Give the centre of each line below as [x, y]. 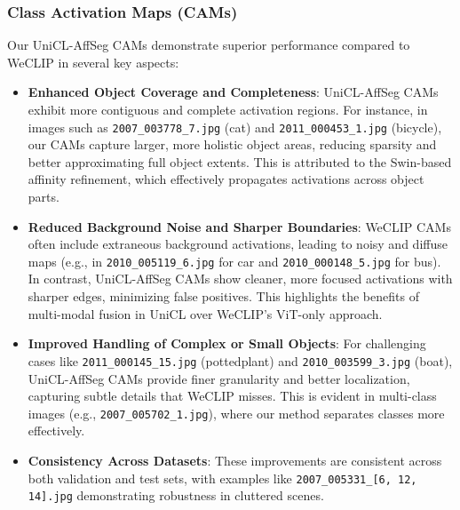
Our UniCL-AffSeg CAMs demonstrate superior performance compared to [209, 45]
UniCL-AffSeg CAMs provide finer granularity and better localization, [219, 378]
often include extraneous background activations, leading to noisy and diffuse [238, 244]
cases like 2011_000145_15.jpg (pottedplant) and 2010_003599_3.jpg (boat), [240, 360]
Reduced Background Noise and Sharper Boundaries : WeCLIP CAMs [239, 226]
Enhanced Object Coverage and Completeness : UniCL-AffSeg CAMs [233, 92]
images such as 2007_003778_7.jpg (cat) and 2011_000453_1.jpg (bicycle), [235, 127]
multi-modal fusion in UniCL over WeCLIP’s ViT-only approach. [205, 313]
